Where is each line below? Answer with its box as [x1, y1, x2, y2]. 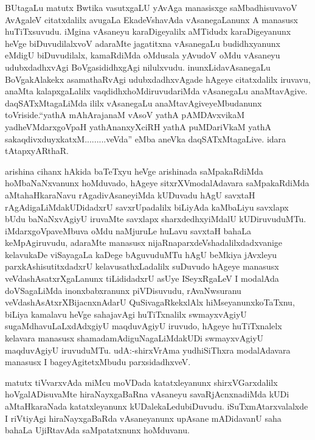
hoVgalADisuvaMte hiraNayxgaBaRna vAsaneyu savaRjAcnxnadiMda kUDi [5, 388, 289, 400]
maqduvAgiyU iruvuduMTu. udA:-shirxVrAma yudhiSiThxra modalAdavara [5, 343, 291, 356]
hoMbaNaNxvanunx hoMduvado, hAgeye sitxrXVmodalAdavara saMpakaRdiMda [5, 176, 310, 189]
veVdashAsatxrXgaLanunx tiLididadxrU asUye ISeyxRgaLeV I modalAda [5, 272, 279, 285]
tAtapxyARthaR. [5, 144, 69, 157]
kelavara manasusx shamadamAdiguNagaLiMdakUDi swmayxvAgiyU [5, 332, 264, 344]
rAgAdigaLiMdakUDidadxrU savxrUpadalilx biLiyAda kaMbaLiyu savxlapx [5, 200, 289, 213]
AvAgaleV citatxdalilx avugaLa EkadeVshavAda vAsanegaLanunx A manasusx [5, 13, 298, 26]
